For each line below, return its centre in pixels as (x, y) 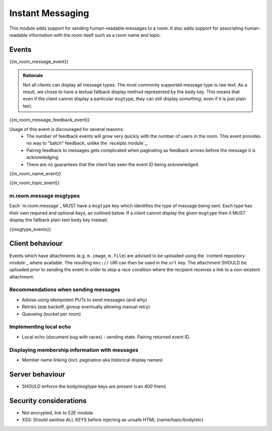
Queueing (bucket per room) (51, 314)
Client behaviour (36, 243)
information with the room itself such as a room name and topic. (95, 35)
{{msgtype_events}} (30, 229)
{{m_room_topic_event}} (35, 183)
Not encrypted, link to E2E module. (58, 412)
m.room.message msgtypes (45, 196)
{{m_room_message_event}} (39, 61)
